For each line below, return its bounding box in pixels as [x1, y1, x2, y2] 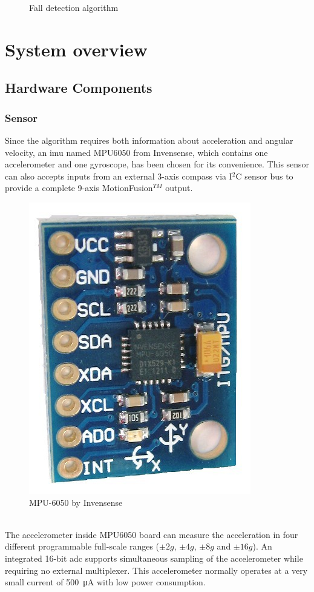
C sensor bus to [235, 169, 293, 182]
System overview [5, 36, 148, 61]
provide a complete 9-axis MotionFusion [5, 181, 153, 194]
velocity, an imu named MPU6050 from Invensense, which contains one [5, 146, 268, 158]
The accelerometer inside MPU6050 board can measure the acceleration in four [5, 528, 298, 540]
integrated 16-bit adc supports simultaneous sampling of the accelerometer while [5, 551, 303, 564]
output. [165, 181, 193, 194]
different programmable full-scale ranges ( [5, 540, 160, 553]
